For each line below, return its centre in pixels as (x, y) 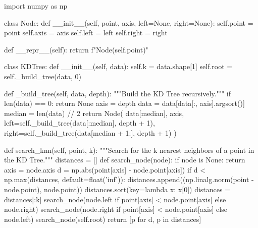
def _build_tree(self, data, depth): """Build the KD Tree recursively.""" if (118, 93)
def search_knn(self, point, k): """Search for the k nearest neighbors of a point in (129, 150)
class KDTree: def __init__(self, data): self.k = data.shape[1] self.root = (118, 66)
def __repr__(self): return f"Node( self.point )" (76, 49)
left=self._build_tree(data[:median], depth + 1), (80, 123)
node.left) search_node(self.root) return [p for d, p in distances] (103, 219)
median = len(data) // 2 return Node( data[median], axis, (94, 113)
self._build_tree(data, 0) (43, 76)
